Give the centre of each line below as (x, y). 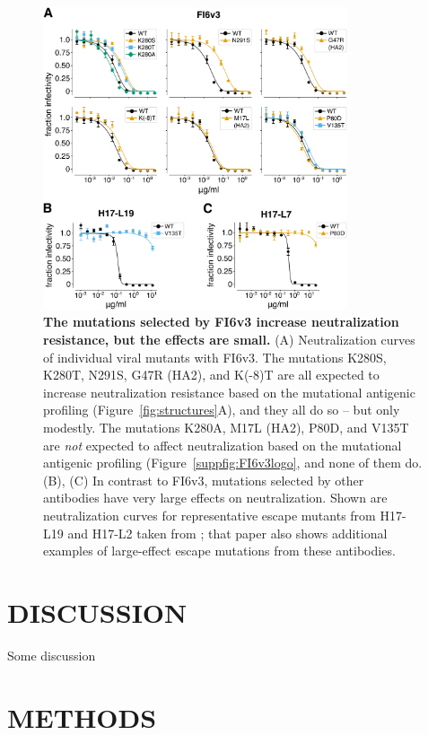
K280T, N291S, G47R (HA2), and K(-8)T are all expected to (211, 375)
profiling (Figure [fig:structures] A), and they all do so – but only (222, 410)
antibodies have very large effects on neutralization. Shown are (215, 498)
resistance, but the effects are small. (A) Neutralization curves (229, 340)
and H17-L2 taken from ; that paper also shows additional (227, 533)
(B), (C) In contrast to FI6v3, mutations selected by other (204, 480)
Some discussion (52, 655)
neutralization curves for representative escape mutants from (210, 515)
